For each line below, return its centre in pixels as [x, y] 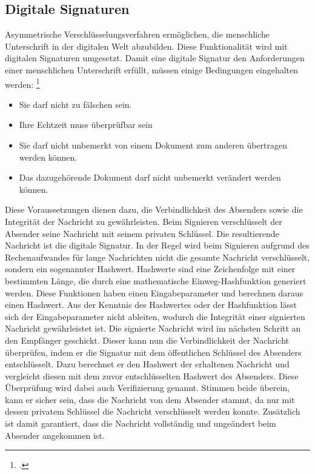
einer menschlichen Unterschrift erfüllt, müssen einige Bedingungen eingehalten [152, 69]
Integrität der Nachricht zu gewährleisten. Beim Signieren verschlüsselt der [144, 221]
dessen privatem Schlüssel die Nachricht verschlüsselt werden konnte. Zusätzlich [153, 411]
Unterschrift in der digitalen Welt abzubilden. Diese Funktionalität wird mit [146, 46]
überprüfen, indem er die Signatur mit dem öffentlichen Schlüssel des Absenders [153, 352]
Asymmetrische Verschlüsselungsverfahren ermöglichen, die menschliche [138, 34]
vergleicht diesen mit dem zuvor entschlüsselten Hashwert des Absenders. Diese [152, 376]
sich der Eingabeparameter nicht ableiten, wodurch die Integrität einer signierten [155, 316]
